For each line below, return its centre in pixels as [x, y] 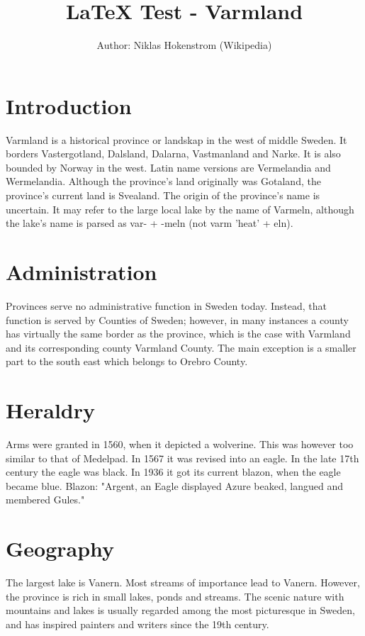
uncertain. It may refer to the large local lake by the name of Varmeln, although [180, 209]
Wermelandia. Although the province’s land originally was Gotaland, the [163, 181]
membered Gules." [45, 500]
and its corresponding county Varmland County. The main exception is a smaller [181, 347]
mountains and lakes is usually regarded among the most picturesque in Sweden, [180, 610]
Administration [82, 272]
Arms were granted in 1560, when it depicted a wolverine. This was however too [180, 444]
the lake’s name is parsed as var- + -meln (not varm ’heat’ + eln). [150, 223]
